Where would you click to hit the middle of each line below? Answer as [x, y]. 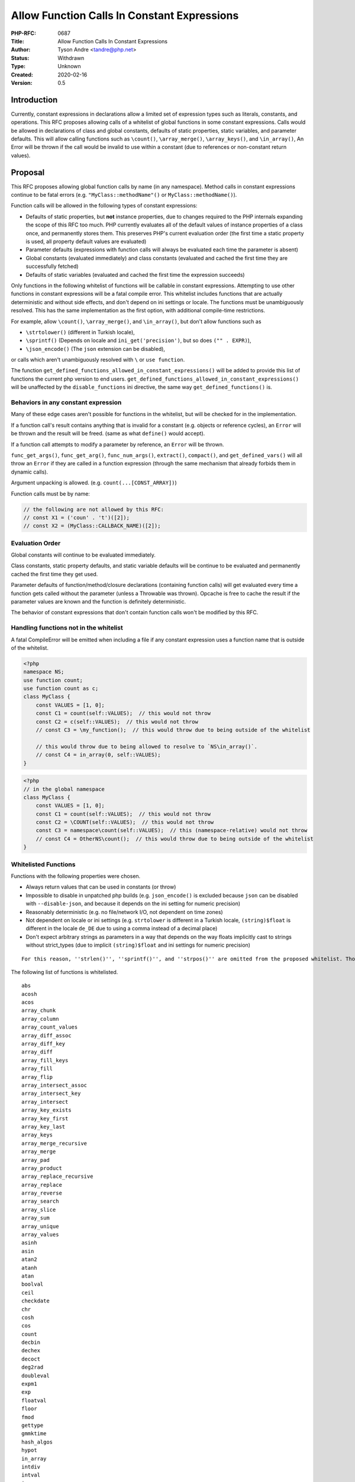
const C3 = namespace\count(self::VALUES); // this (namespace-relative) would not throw [172, 831]
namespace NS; [44, 672]
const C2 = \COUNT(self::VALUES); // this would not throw [125, 822]
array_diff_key [43, 1044]
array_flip [37, 1077]
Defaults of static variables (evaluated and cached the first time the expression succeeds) [135, 274]
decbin [31, 1342]
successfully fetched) [52, 266]
